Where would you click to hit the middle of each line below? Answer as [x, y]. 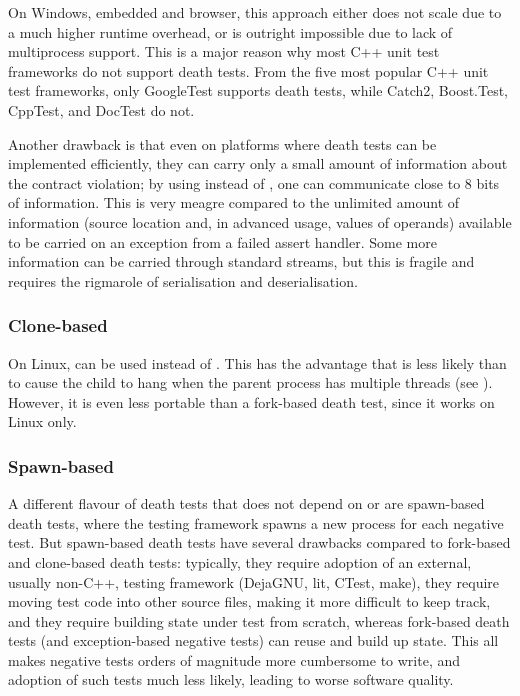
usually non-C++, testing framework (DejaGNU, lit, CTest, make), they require [254, 581]
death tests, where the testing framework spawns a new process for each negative [256, 522]
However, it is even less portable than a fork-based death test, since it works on [251, 401]
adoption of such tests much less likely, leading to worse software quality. [231, 679]
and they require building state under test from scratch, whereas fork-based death [259, 620]
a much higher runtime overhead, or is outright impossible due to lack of [230, 31]
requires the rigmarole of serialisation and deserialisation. [183, 280]
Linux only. [42, 421]
